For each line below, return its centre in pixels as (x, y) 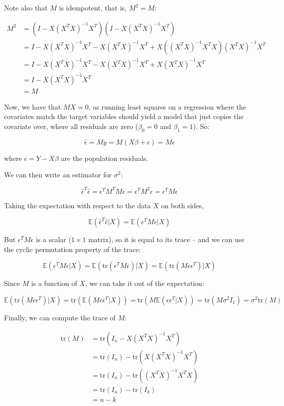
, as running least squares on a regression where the (167, 106)
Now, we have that (33, 106)
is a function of (54, 283)
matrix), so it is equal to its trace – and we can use (166, 239)
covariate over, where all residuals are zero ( (71, 126)
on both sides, (182, 205)
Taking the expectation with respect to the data (77, 205)
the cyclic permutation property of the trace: (72, 249)
